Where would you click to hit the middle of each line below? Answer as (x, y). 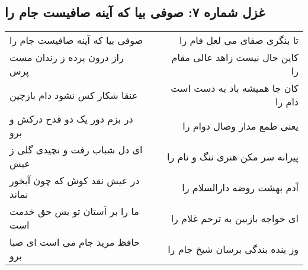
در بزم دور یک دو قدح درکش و (71, 119)
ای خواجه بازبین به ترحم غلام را (235, 218)
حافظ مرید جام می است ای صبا (75, 242)
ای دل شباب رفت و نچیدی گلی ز (76, 150)
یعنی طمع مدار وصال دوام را (240, 126)
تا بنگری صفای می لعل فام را (239, 40)
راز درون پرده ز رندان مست (67, 57)
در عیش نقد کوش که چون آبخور (75, 181)
